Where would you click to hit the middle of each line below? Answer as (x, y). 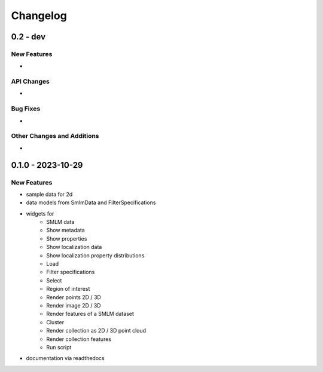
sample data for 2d (49, 194)
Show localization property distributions (95, 255)
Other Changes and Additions (55, 136)
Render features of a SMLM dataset (90, 314)
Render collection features (79, 339)
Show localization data (74, 247)
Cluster (55, 322)
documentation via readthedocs (65, 358)
